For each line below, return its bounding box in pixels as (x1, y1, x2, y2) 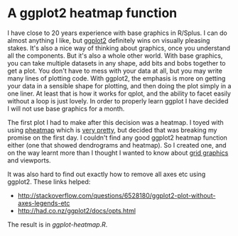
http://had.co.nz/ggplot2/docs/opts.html (17, 206, 136, 215)
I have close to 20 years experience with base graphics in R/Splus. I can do (7, 29, 227, 37)
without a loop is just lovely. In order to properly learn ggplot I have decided (7, 96, 229, 105)
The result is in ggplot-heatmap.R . (7, 220, 108, 229)
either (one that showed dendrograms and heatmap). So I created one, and (7, 140, 227, 149)
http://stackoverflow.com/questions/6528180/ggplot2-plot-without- (17, 191, 216, 200)
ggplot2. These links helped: (7, 177, 91, 186)
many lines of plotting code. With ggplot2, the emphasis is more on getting (7, 73, 226, 83)
